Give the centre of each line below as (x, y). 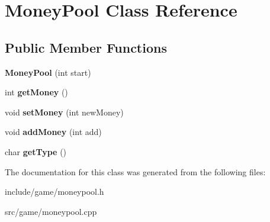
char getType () (36, 151)
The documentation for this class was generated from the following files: (135, 171)
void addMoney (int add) (53, 132)
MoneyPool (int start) (48, 72)
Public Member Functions (86, 47)
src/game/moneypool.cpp (51, 211)
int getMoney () (36, 92)
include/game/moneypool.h (54, 192)
